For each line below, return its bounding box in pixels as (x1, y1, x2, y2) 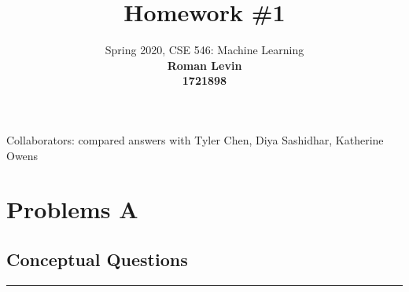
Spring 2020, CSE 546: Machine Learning (105, 42, 304, 58)
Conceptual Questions (6, 246, 188, 271)
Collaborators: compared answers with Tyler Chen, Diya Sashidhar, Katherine (6, 131, 384, 148)
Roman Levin (167, 57, 242, 73)
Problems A (6, 193, 138, 225)
